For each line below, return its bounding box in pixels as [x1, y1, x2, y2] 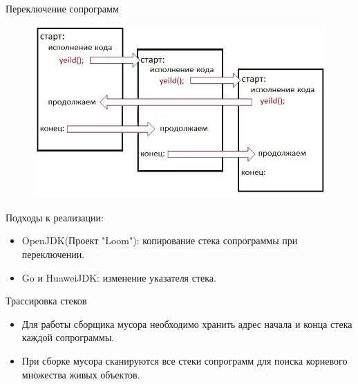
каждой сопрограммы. [21, 330, 115, 345]
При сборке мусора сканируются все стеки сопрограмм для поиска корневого [21, 354, 348, 368]
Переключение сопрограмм [6, 1, 119, 15]
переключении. [21, 247, 85, 262]
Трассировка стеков [6, 293, 87, 308]
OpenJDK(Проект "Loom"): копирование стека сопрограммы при [21, 233, 298, 248]
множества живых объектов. [21, 367, 140, 381]
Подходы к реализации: [6, 210, 104, 224]
